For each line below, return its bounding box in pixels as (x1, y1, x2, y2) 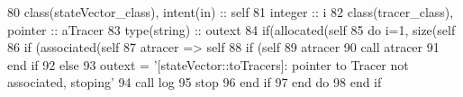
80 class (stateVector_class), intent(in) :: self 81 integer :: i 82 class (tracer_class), (7, 3, 454, 21)
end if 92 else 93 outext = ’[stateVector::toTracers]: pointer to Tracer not (7, 55, 409, 74)
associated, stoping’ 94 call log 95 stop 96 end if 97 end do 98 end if (7, 73, 382, 92)
